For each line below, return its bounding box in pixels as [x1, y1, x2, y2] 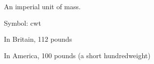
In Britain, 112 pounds [4, 34, 72, 44]
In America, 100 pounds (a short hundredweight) [4, 50, 151, 60]
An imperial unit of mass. [4, 1, 81, 11]
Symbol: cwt [4, 17, 41, 28]
